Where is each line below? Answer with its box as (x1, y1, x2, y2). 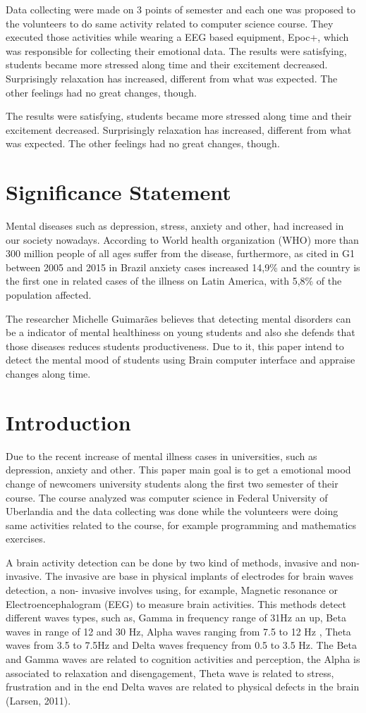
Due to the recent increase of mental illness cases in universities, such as (6, 448, 317, 463)
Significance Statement (6, 178, 231, 206)
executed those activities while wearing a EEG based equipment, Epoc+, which (6, 30, 349, 44)
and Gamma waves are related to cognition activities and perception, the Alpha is (6, 652, 360, 666)
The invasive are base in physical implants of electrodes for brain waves (45, 569, 353, 583)
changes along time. (6, 366, 91, 380)
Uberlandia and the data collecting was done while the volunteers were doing (6, 504, 338, 519)
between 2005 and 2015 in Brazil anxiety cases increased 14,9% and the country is (6, 259, 360, 274)
